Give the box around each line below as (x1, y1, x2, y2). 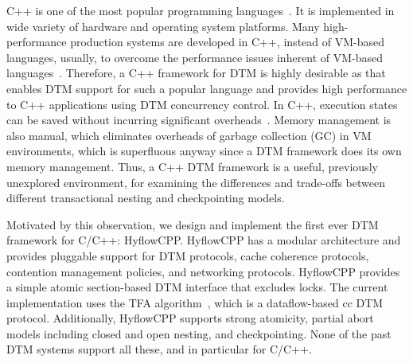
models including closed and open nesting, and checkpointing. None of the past (6, 325, 392, 342)
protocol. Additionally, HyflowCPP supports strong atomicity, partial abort (6, 310, 374, 326)
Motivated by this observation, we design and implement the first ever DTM (6, 216, 379, 232)
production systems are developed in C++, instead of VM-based (70, 33, 384, 50)
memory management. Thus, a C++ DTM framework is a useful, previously (6, 158, 378, 174)
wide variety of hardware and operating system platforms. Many (6, 18, 320, 34)
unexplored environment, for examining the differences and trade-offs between (6, 174, 385, 190)
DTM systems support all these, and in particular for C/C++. (6, 341, 312, 357)
